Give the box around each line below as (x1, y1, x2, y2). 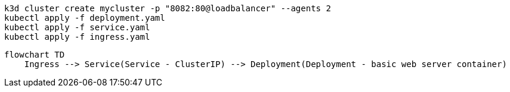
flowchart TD (4, 50, 65, 59)
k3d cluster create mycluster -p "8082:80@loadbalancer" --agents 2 (4, 4, 331, 13)
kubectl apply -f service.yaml (4, 23, 150, 32)
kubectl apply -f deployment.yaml (4, 13, 165, 23)
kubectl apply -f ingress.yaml (4, 32, 150, 42)
